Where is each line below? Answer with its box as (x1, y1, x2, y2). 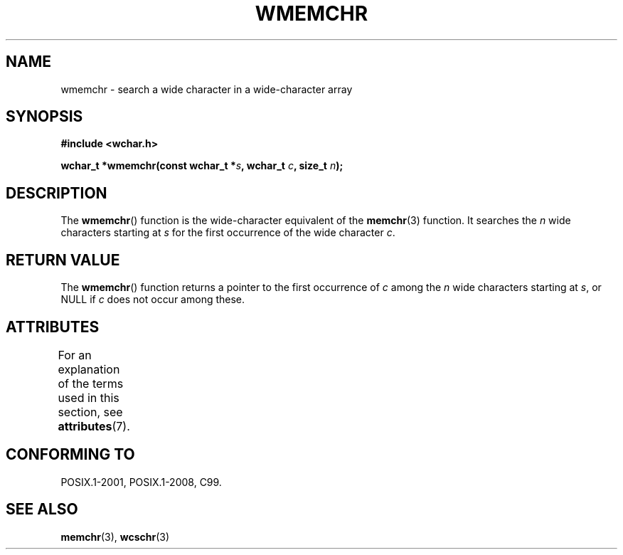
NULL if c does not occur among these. (60, 293, 245, 306)
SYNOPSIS (6, 107, 83, 126)
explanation (58, 361, 120, 376)
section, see (58, 404, 123, 419)
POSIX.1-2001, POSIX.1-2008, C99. (60, 475, 222, 488)
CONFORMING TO (6, 445, 135, 464)
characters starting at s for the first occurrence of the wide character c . (60, 226, 395, 239)
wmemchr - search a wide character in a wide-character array (60, 83, 353, 95)
